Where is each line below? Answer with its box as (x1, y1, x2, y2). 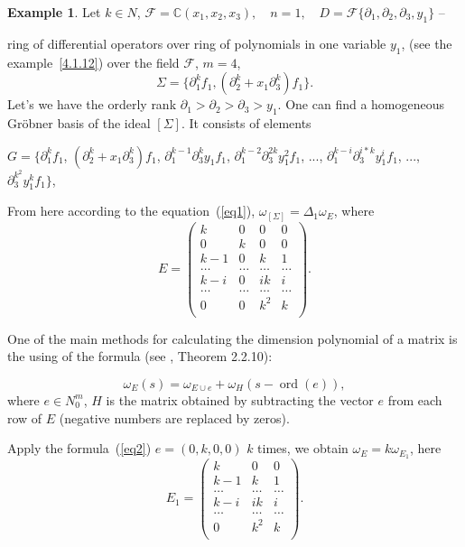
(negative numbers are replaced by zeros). (59, 408, 290, 427)
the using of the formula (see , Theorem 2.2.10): (7, 347, 273, 366)
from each (387, 390, 442, 409)
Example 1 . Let (7, 3, 101, 21)
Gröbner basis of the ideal (7, 113, 151, 132)
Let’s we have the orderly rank (7, 95, 177, 114)
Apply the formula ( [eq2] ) (7, 439, 152, 458)
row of (7, 408, 42, 427)
